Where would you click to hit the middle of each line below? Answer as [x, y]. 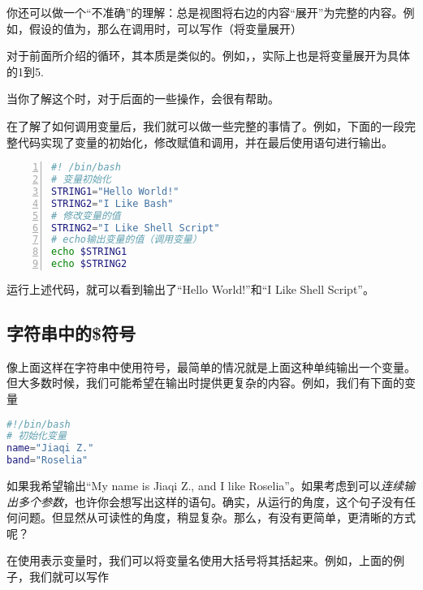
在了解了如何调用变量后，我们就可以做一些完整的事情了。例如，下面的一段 [205, 125]
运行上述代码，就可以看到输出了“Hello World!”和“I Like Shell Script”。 [190, 289]
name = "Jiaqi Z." [50, 448]
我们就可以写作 [69, 577]
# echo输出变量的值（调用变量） [127, 240]
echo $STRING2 [89, 264]
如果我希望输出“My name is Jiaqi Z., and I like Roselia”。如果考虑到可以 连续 [205, 486]
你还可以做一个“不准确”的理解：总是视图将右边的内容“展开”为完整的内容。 [205, 12]
